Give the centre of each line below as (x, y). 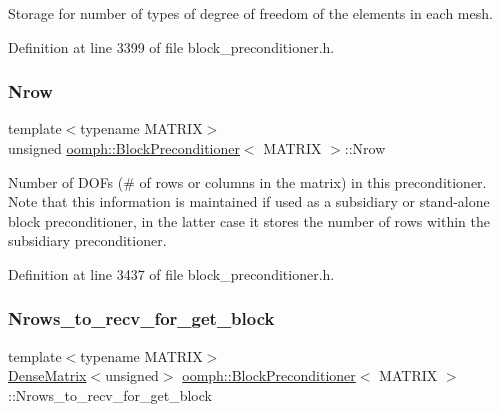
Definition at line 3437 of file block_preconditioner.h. (171, 273)
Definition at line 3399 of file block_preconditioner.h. (171, 46)
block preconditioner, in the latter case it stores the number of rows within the (249, 220)
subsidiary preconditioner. (87, 240)
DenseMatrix (47, 375)
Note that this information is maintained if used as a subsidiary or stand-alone (249, 201)
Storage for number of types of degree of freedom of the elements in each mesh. (250, 13)
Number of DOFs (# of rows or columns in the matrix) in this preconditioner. (247, 181)
